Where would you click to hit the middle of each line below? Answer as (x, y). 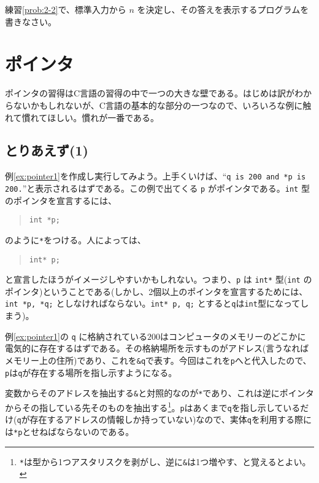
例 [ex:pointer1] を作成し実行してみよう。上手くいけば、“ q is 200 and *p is (156, 176)
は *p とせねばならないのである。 (70, 431)
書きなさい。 (31, 21)
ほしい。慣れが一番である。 (103, 117)
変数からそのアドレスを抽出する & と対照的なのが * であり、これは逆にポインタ (159, 393)
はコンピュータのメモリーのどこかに (233, 336)
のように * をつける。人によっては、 (75, 239)
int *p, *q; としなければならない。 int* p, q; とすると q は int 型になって (153, 303)
